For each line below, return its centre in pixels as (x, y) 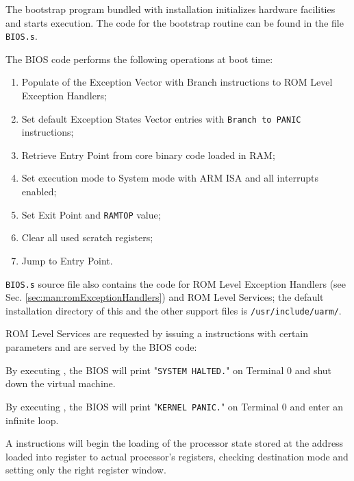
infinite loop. (32, 420)
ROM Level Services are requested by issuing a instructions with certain (157, 333)
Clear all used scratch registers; (87, 237)
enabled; (39, 192)
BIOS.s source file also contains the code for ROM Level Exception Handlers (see (176, 283)
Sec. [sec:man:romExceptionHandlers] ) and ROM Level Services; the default (165, 297)
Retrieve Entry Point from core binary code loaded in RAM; (148, 155)
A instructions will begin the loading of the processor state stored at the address (175, 443)
